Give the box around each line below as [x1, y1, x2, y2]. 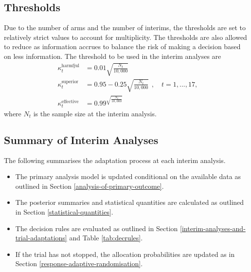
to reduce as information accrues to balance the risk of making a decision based [4, 41, 241, 52]
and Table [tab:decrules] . [69, 233, 143, 243]
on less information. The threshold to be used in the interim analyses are [4, 51, 221, 61]
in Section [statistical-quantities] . [15, 206, 113, 217]
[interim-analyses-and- [180, 223, 246, 233]
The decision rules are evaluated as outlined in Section [15, 223, 178, 233]
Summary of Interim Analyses [4, 132, 159, 147]
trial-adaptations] [15, 233, 67, 243]
